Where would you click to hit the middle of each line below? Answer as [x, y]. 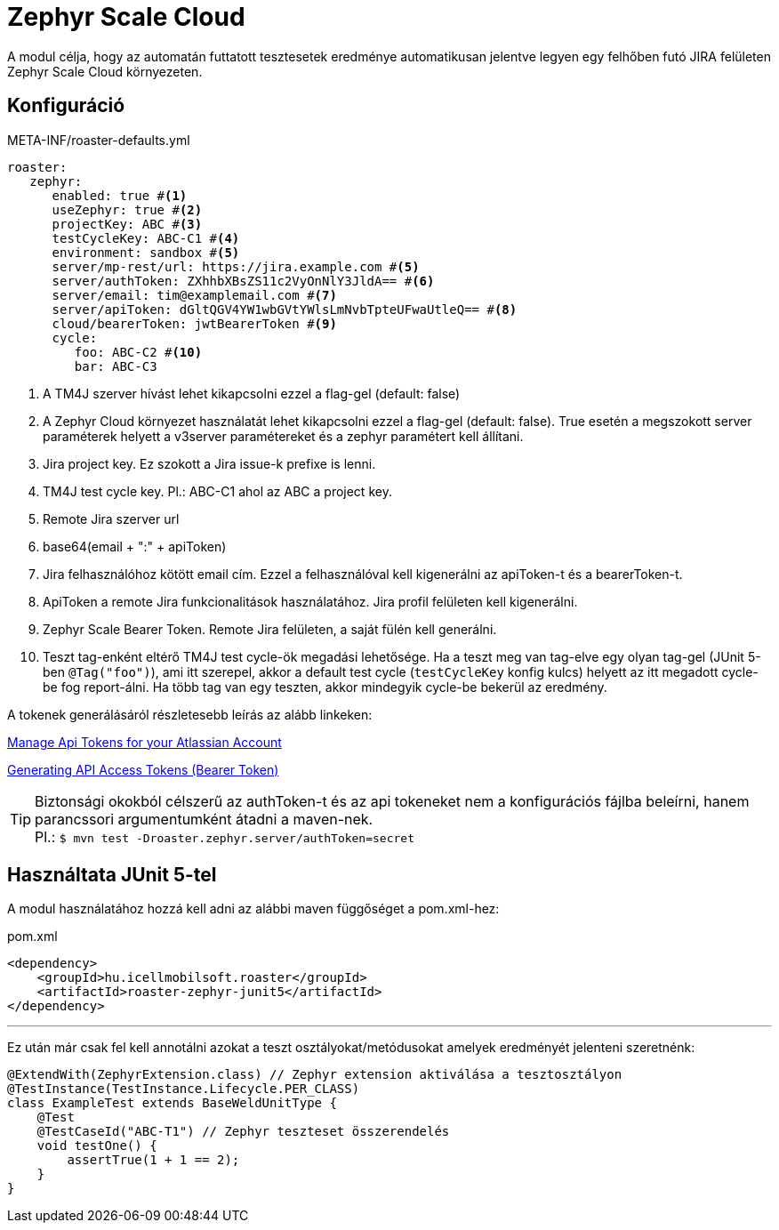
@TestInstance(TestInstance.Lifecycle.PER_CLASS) [184, 1089]
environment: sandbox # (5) [146, 252]
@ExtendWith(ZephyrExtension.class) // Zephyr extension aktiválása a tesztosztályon [315, 1075]
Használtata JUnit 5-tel [112, 875]
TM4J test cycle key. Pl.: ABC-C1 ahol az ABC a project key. [217, 491]
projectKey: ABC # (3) [127, 224]
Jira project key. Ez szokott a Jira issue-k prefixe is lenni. [209, 463]
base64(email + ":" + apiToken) [135, 546]
